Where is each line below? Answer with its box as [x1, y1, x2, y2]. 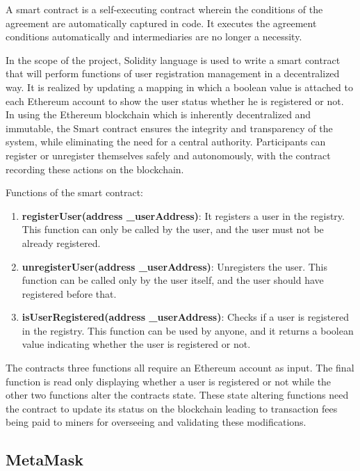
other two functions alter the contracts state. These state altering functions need [6, 388, 349, 402]
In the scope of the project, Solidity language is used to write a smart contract [6, 52, 341, 67]
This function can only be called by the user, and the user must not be [22, 222, 324, 237]
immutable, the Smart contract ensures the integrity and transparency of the [6, 120, 333, 135]
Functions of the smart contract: [6, 185, 143, 200]
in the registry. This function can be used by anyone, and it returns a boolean [22, 323, 354, 337]
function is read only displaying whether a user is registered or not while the [6, 374, 332, 388]
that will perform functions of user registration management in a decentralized [6, 66, 340, 81]
